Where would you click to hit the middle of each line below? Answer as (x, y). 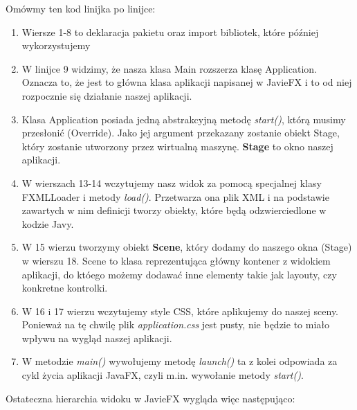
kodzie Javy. (48, 223)
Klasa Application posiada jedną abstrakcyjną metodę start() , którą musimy (184, 119)
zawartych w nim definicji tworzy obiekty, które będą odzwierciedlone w (174, 210)
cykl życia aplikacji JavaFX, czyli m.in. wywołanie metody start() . (163, 375)
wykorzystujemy (56, 45)
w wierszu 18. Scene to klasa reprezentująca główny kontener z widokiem (176, 260)
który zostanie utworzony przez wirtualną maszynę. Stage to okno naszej (177, 146)
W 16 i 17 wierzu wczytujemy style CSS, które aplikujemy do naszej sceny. (180, 311)
